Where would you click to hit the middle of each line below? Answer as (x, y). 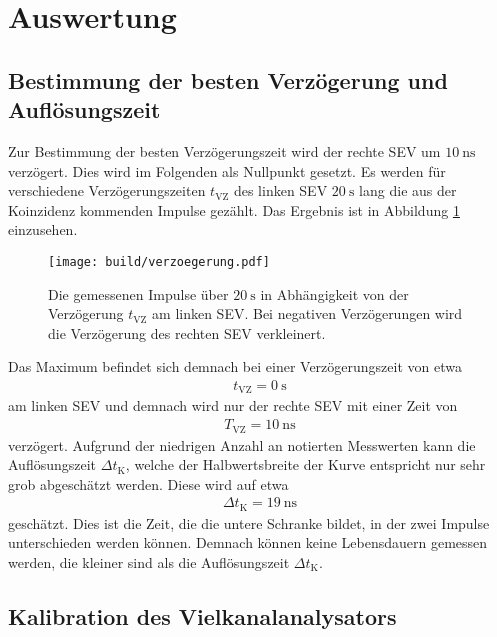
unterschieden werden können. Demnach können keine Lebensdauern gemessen (248, 542)
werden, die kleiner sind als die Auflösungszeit (149, 561)
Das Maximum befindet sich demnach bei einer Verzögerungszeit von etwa (235, 366)
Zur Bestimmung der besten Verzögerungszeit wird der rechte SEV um (224, 150)
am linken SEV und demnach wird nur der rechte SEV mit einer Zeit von (233, 405)
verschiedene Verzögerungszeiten (107, 190)
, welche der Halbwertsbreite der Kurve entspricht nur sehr (305, 464)
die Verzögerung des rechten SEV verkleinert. (187, 332)
